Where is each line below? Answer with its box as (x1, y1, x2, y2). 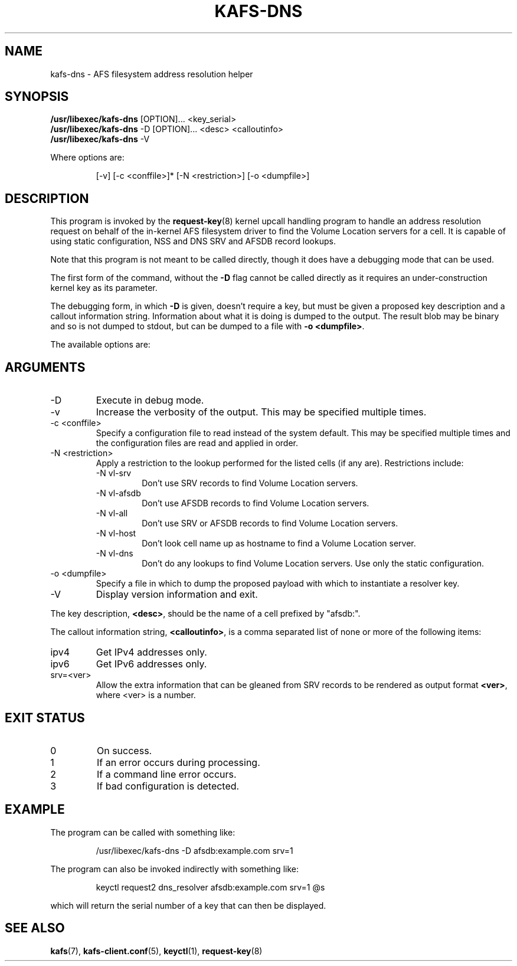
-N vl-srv (96, 468, 132, 479)
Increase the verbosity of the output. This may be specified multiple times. (96, 406, 427, 418)
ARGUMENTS (5, 359, 86, 375)
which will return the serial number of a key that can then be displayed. (50, 900, 326, 911)
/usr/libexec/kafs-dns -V (50, 134, 150, 145)
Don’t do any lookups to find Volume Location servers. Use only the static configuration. (142, 558, 485, 569)
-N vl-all (96, 508, 128, 519)
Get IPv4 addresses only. (96, 646, 207, 659)
